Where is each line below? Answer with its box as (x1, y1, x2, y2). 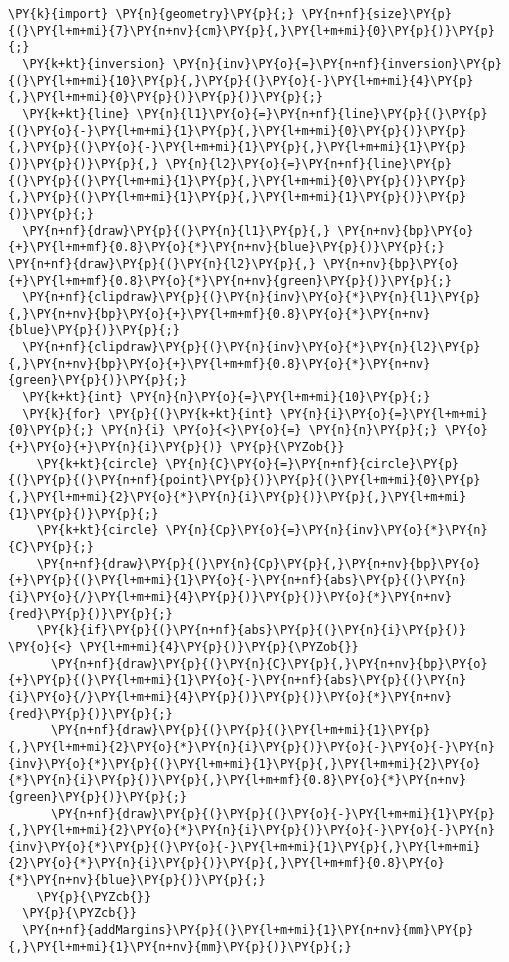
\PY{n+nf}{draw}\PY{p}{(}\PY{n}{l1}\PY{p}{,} (22, 223, 331, 238)
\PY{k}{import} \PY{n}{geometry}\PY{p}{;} (8, 7, 295, 21)
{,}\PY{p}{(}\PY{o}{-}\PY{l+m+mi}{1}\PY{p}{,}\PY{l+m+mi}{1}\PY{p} (8, 140, 467, 155)
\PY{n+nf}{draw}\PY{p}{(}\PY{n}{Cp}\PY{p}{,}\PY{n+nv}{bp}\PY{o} (36, 556, 481, 571)
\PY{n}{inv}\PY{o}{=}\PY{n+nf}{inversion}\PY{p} (172, 56, 502, 71)
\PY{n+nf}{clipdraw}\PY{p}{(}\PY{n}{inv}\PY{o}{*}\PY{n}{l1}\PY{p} (22, 290, 481, 305)
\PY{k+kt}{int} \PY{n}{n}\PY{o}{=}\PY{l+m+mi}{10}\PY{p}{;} (22, 390, 431, 405)
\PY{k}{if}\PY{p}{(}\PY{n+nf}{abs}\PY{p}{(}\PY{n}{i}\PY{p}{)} (36, 623, 467, 638)
